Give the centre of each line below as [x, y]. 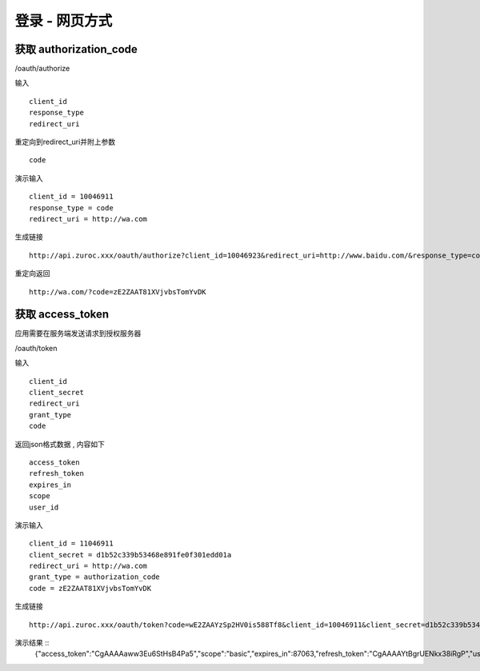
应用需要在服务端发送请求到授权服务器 [78, 334]
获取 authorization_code [76, 49]
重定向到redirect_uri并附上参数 [65, 142]
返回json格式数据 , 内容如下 [60, 444]
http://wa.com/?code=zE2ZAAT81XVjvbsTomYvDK [118, 292]
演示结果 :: [32, 643]
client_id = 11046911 [71, 543]
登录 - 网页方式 [64, 21]
